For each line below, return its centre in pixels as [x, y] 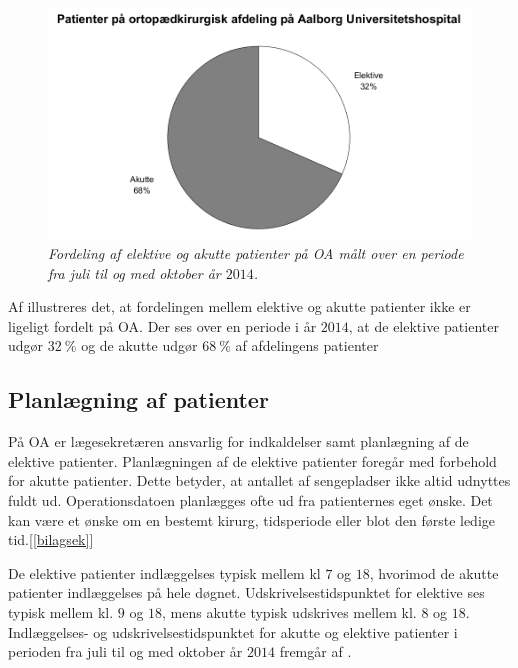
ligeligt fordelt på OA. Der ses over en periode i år [162, 325]
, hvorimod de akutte [434, 572]
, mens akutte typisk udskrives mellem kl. [289, 612]
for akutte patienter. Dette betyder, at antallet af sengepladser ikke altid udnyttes [259, 480]
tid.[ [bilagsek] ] [51, 539]
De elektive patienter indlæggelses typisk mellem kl [164, 572]
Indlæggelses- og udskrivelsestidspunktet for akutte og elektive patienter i [233, 631]
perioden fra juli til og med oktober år [125, 651]
